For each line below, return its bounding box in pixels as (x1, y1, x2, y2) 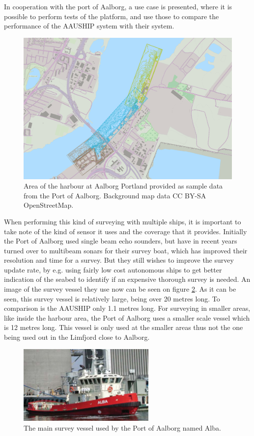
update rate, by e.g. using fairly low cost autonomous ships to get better (4, 264, 222, 274)
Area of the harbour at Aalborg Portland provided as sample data (24, 181, 223, 191)
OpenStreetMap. (24, 200, 74, 210)
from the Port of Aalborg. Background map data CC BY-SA (24, 190, 206, 200)
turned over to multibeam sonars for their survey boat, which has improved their (4, 245, 248, 255)
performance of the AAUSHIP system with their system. (4, 21, 174, 31)
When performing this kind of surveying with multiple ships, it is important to (4, 216, 241, 226)
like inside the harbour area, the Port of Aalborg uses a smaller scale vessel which (4, 312, 250, 323)
